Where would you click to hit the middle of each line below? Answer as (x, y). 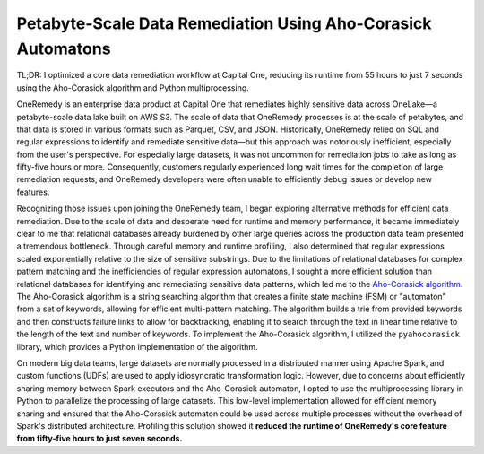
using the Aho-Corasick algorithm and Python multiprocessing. (133, 87)
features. (33, 192)
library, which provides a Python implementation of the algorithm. (138, 346)
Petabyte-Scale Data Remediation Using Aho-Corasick (224, 23)
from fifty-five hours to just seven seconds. (99, 439)
